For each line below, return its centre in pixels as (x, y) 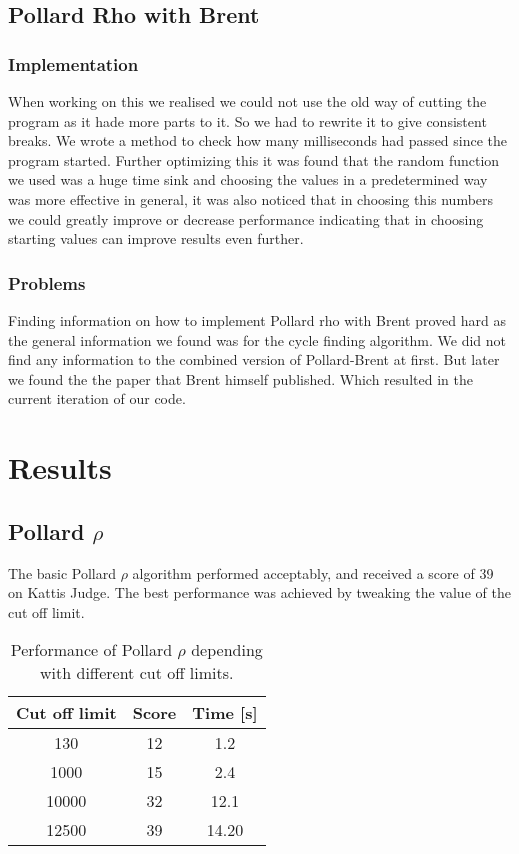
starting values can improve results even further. (156, 238)
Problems (47, 282)
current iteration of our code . (97, 398)
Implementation (73, 63)
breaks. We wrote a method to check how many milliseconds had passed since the (258, 140)
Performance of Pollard (91, 650)
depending (227, 650)
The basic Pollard (62, 572)
